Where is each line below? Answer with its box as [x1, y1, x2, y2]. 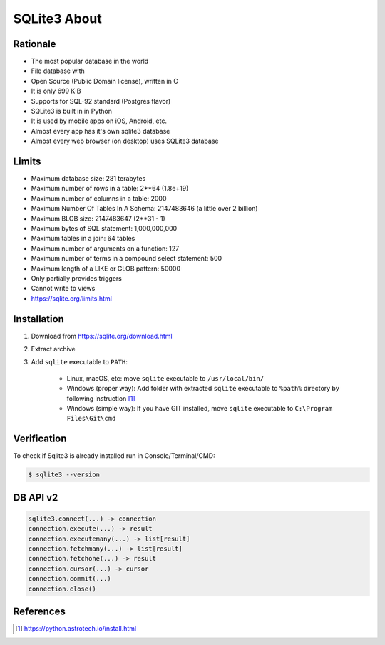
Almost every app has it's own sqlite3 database [31, 126, 170, 135]
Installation [13, 313, 64, 325]
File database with [31, 66, 85, 75]
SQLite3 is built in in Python [31, 107, 112, 116]
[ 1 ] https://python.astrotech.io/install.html [15, 624, 137, 633]
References [13, 606, 66, 618]
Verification [13, 433, 67, 445]
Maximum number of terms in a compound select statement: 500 [31, 254, 222, 263]
